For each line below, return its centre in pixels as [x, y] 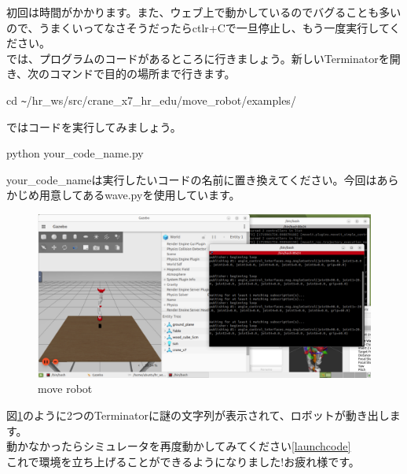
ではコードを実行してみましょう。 [94, 126]
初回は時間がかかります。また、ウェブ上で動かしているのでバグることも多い [204, 12]
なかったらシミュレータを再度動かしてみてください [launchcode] [189, 446]
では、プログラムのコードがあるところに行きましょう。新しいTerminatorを [198, 58]
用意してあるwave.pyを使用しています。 [139, 195]
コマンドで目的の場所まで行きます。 [143, 74]
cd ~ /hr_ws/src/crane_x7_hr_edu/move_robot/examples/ [151, 100]
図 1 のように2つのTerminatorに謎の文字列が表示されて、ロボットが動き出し [198, 415]
